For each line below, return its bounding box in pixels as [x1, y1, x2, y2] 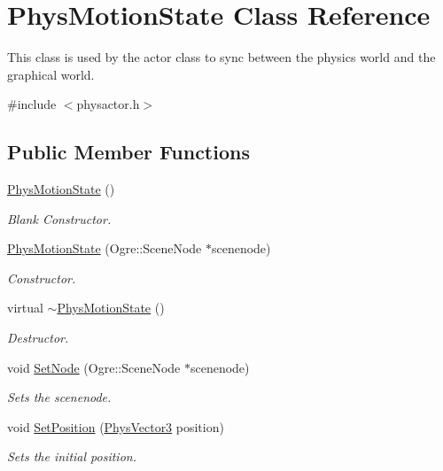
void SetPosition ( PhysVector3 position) [7, 417, 224, 436]
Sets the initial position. [7, 447, 136, 466]
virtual [7, 298, 43, 317]
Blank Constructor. [7, 209, 112, 228]
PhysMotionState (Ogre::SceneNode [7, 239, 202, 258]
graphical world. [7, 65, 95, 83]
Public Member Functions [7, 138, 250, 166]
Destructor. [7, 328, 69, 347]
